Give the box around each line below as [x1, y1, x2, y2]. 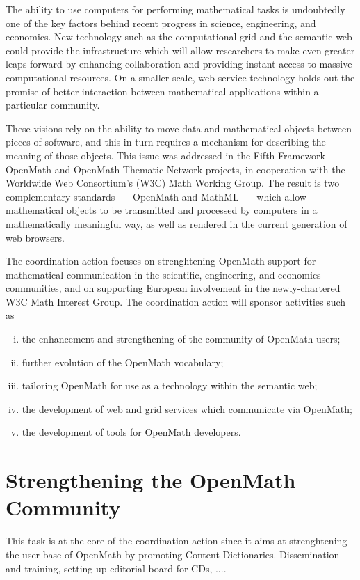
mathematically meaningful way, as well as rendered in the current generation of [6, 216, 347, 230]
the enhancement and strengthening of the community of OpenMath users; [22, 331, 341, 346]
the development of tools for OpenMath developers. [22, 425, 241, 439]
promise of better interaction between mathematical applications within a [6, 84, 319, 98]
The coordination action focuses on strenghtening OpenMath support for [6, 253, 316, 268]
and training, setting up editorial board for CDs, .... [6, 561, 227, 575]
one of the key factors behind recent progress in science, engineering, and [6, 15, 316, 30]
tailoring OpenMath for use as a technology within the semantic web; [22, 378, 318, 393]
